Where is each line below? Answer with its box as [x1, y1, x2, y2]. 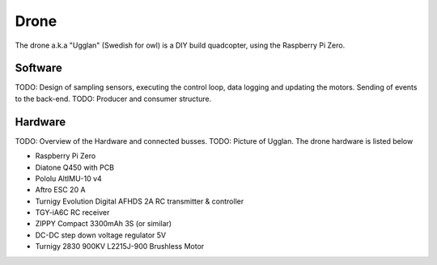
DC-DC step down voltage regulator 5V [35, 230, 167, 240]
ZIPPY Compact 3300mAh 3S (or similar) [35, 219, 172, 229]
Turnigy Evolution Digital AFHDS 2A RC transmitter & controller [35, 196, 244, 206]
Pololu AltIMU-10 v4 [35, 174, 103, 183]
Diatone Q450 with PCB [35, 162, 115, 172]
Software [15, 61, 62, 75]
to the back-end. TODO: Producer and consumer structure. [15, 94, 212, 103]
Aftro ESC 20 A [35, 185, 86, 195]
